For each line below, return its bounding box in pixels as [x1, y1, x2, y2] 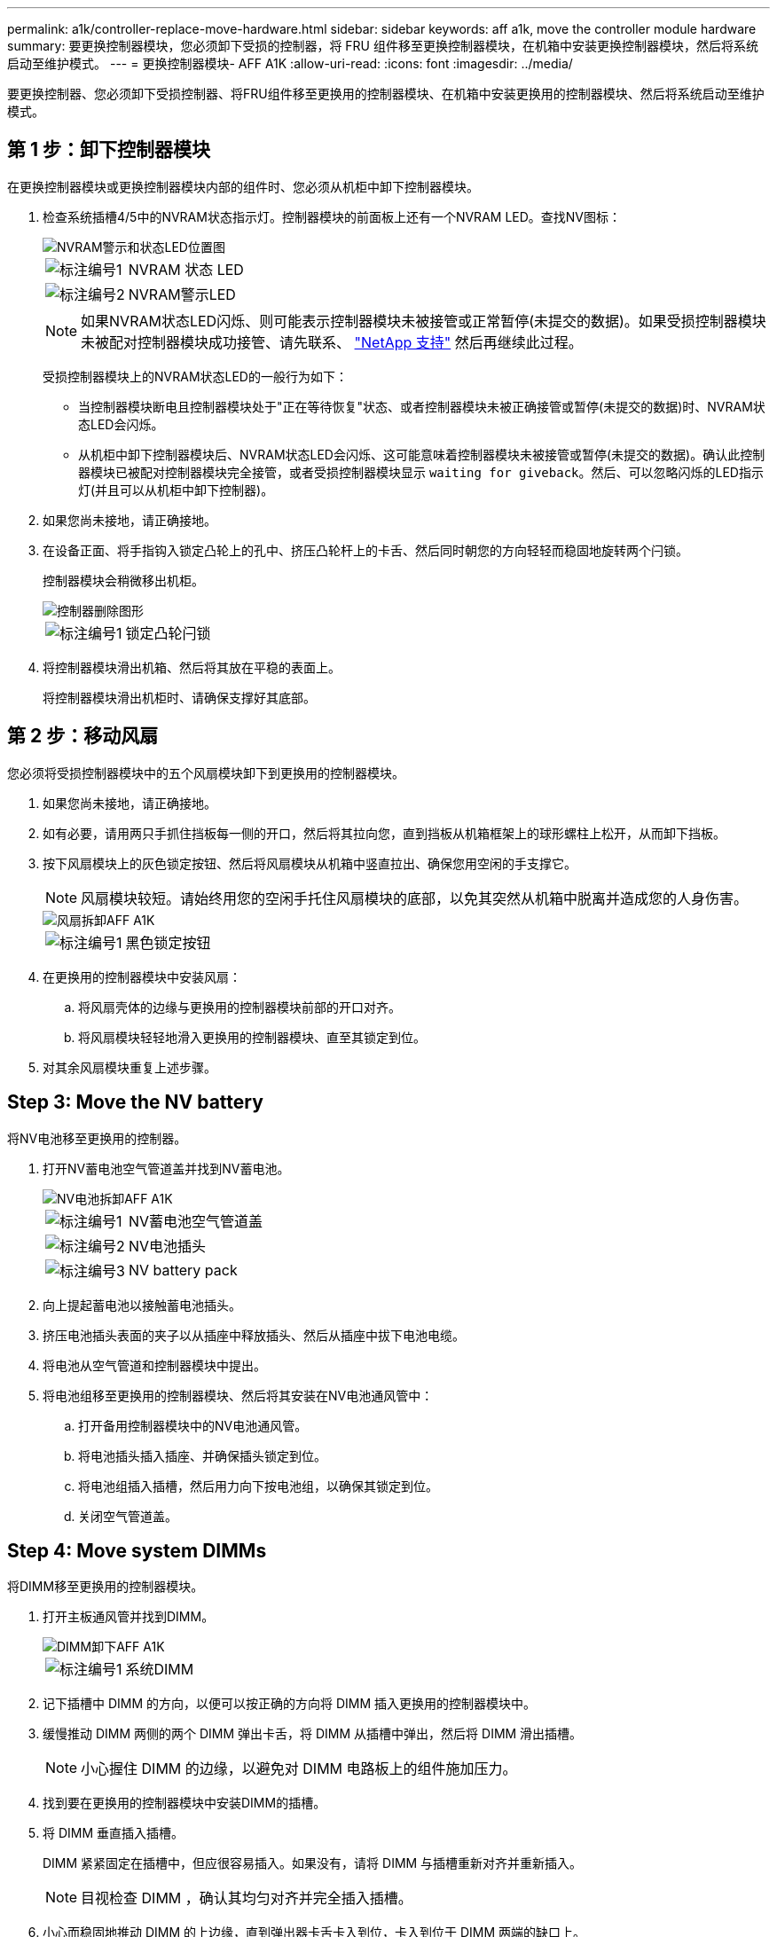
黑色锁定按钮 [125, 933, 211, 952]
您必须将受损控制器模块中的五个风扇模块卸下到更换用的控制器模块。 [7, 765, 404, 780]
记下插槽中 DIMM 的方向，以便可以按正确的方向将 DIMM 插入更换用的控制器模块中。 [43, 1696, 537, 1712]
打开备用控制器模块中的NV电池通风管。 [78, 1417, 308, 1433]
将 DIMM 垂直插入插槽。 [43, 1825, 184, 1841]
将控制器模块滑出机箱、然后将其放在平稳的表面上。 [43, 659, 341, 675]
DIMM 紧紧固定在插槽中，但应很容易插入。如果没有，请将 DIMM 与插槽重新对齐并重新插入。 [43, 1855, 583, 1871]
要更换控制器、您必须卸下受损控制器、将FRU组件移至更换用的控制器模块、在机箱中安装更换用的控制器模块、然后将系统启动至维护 [7, 86, 765, 101]
